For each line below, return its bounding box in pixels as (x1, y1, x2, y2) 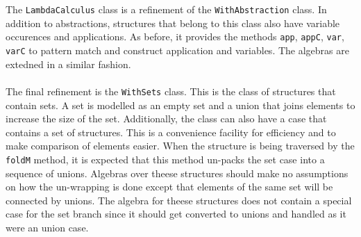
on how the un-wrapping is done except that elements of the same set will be (6, 179, 333, 194)
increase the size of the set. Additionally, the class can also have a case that (6, 111, 327, 126)
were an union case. (6, 220, 89, 234)
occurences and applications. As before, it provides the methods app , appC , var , (6, 29, 344, 44)
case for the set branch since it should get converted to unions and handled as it (6, 206, 346, 221)
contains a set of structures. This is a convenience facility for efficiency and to (6, 124, 336, 139)
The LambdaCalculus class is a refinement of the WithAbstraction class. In (6, 2, 327, 17)
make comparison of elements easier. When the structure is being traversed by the (6, 138, 355, 153)
